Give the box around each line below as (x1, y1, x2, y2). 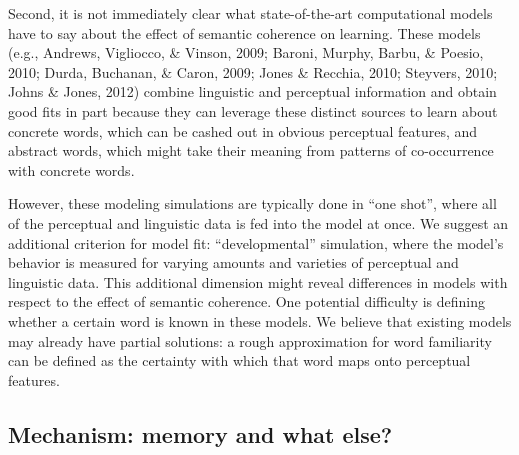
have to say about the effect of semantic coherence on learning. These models (8, 22, 481, 43)
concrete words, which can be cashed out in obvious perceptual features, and (8, 120, 478, 141)
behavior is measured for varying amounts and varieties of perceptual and (8, 252, 459, 273)
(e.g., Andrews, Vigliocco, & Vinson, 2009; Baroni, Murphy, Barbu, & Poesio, (8, 42, 484, 63)
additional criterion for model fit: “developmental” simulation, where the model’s (8, 232, 504, 253)
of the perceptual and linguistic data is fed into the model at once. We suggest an (8, 212, 509, 233)
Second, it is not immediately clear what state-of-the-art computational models (8, 3, 493, 23)
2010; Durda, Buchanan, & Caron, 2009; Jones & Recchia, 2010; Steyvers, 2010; (8, 61, 498, 82)
